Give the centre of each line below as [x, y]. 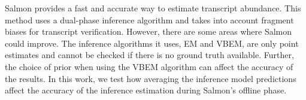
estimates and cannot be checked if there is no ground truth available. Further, [149, 55]
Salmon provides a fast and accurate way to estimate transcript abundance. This [153, 8]
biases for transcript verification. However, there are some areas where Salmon [149, 31]
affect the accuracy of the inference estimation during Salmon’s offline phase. [146, 90]
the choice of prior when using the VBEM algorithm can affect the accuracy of [149, 66]
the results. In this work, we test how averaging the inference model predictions [151, 78]
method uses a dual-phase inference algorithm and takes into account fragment [149, 19]
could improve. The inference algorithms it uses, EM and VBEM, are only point [152, 43]
